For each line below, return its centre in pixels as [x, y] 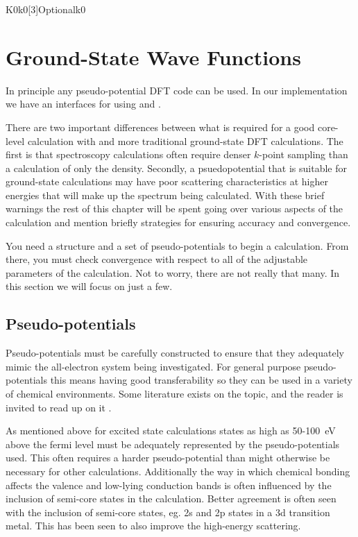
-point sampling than [304, 154]
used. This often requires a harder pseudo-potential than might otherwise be [168, 458]
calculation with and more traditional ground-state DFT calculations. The [185, 140]
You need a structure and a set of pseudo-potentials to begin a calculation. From [177, 245]
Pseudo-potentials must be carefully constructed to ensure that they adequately [175, 353]
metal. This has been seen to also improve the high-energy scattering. [153, 526]
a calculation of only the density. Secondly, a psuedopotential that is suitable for [176, 168]
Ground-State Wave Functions [153, 57]
